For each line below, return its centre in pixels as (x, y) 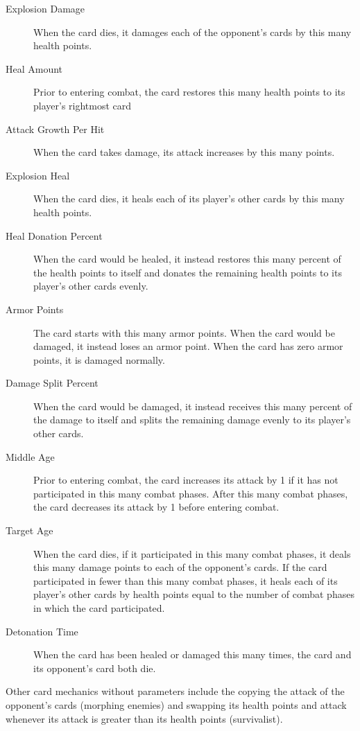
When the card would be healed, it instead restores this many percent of (187, 259)
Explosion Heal (38, 175)
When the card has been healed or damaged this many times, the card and (192, 654)
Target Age (29, 530)
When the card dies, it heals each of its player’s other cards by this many (189, 199)
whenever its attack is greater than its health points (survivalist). (144, 718)
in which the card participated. (99, 608)
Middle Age (30, 456)
